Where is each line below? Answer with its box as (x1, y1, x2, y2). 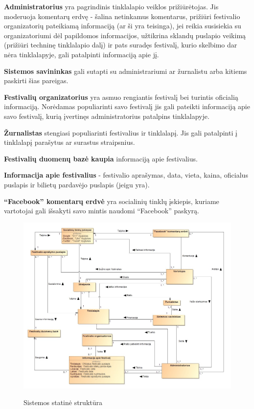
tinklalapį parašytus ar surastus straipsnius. (4, 137, 135, 147)
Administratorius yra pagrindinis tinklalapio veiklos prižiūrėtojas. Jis (4, 1, 219, 11)
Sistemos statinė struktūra (23, 397, 102, 407)
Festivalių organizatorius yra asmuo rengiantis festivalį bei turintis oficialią (4, 91, 238, 102)
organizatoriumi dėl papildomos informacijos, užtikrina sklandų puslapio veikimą (4, 30, 246, 40)
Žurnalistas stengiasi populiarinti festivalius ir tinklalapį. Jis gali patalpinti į (4, 127, 237, 137)
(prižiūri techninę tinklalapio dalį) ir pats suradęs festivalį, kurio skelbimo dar (4, 40, 237, 50)
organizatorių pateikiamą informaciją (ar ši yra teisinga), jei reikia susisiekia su (4, 21, 241, 31)
